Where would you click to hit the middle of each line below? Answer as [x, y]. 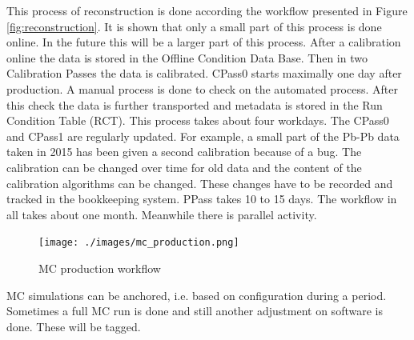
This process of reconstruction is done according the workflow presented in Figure [207, 10]
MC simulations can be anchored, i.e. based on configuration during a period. [197, 295]
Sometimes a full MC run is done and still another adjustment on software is [195, 311]
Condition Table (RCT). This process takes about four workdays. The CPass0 [198, 120]
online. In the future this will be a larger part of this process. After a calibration [204, 42]
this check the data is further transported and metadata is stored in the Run [195, 104]
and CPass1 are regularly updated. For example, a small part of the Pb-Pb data [203, 136]
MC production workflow [100, 268]
